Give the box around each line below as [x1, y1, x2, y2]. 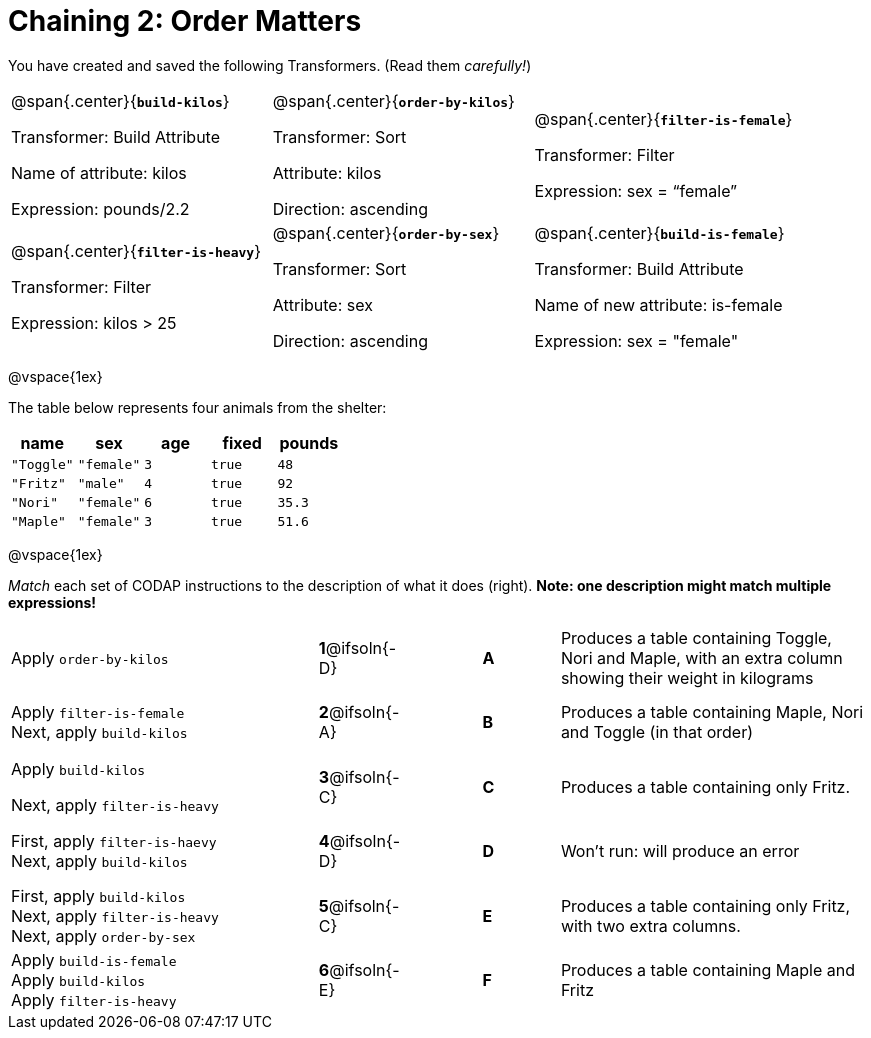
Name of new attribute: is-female [534, 294, 783, 315]
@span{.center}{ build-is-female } [534, 222, 785, 243]
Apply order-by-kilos [11, 647, 169, 668]
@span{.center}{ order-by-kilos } [272, 90, 515, 111]
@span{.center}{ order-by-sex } [272, 222, 500, 243]
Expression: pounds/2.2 [11, 198, 190, 219]
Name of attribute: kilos [11, 162, 187, 183]
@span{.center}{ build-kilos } [11, 90, 230, 111]
